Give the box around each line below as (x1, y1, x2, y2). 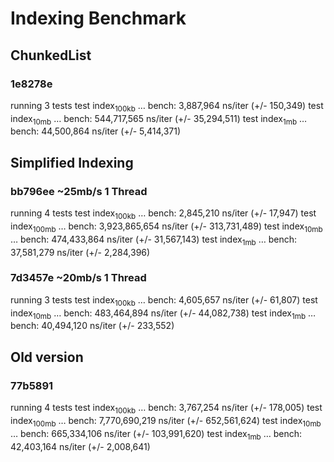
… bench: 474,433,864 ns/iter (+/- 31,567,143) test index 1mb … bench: (10, 233, 298, 247)
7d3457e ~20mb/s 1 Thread (10, 271, 147, 285)
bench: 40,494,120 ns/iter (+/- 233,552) (10, 320, 175, 332)
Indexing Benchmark (10, 7, 187, 30)
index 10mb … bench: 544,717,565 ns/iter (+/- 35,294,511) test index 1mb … (10, 112, 308, 127)
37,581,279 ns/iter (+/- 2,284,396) (10, 246, 151, 258)
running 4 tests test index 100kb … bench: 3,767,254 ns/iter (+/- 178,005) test (10, 402, 323, 416)
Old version (10, 348, 84, 366)
